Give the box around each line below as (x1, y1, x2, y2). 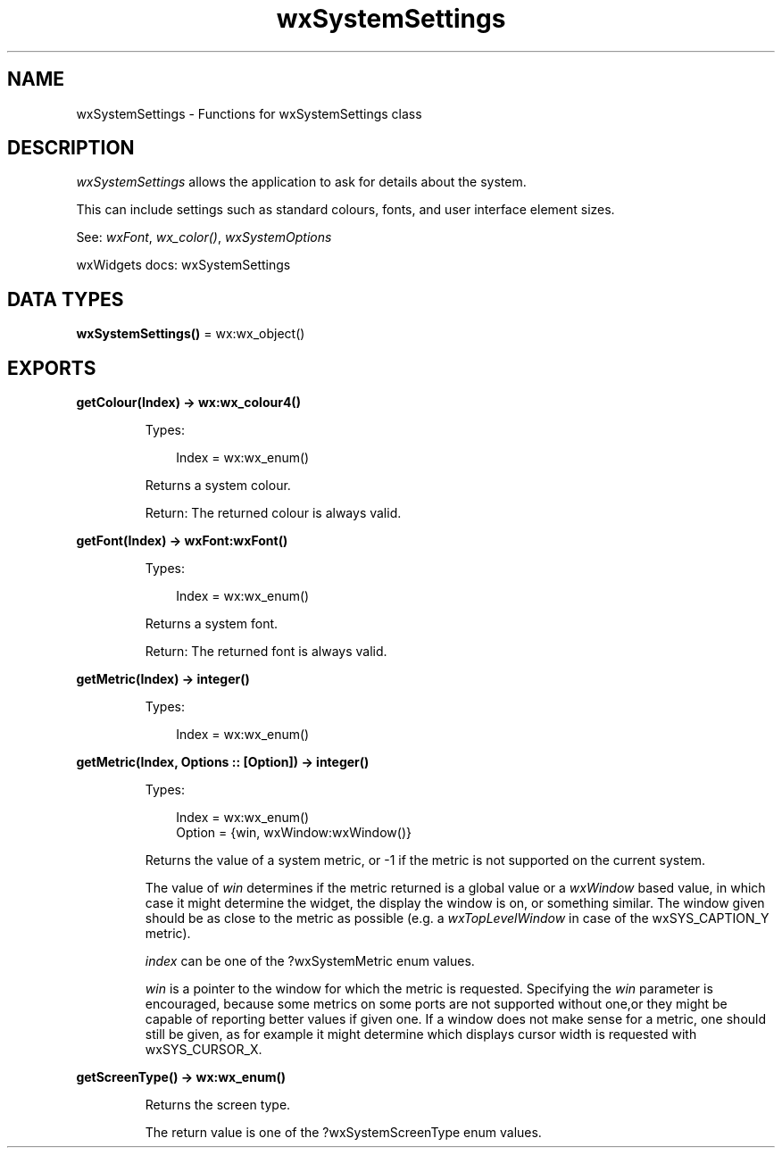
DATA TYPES (7, 287, 124, 311)
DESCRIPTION (7, 137, 135, 160)
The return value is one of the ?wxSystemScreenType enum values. (145, 1125, 542, 1141)
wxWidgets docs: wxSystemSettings (76, 257, 291, 273)
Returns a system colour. (145, 478, 291, 494)
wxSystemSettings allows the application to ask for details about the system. (76, 174, 527, 190)
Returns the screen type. (145, 1097, 291, 1113)
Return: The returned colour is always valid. (145, 505, 402, 521)
